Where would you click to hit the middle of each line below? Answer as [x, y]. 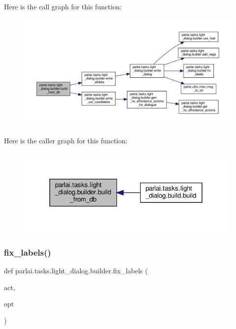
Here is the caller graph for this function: [66, 141]
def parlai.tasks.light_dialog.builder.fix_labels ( [76, 271]
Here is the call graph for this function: [63, 6]
